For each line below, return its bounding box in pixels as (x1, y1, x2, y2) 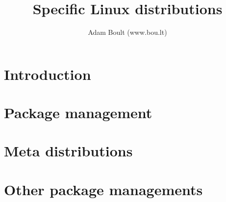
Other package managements (4, 179, 203, 199)
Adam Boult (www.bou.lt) (88, 27, 167, 37)
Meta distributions (4, 141, 133, 161)
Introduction (4, 64, 91, 84)
